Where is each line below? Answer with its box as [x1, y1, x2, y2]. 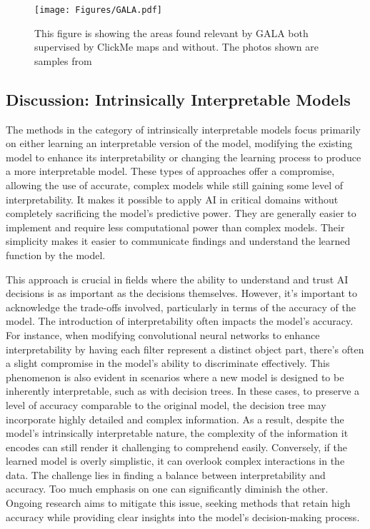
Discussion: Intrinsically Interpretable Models [6, 88, 351, 110]
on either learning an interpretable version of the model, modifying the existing [6, 136, 353, 151]
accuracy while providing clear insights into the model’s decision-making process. [6, 509, 360, 524]
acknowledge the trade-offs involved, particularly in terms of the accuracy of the [6, 299, 356, 314]
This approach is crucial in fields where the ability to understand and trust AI [6, 271, 349, 286]
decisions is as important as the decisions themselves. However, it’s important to [6, 286, 357, 301]
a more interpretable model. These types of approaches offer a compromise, [6, 163, 335, 178]
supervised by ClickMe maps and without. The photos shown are [34, 39, 319, 54]
